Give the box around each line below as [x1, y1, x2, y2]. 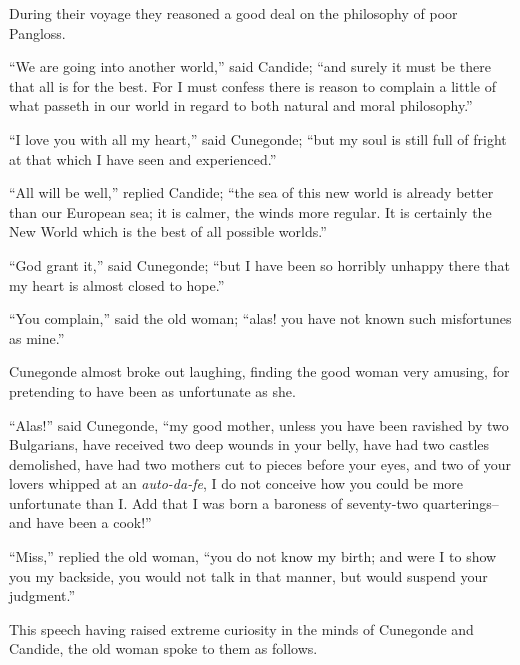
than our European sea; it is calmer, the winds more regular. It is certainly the [9, 201, 492, 222]
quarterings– [422, 492, 499, 513]
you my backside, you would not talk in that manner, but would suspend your [9, 565, 488, 586]
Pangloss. [9, 22, 66, 43]
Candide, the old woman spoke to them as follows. [9, 638, 318, 659]
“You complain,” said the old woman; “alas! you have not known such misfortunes [9, 308, 512, 329]
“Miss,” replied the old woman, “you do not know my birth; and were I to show [9, 546, 497, 567]
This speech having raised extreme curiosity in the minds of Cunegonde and [9, 618, 474, 639]
